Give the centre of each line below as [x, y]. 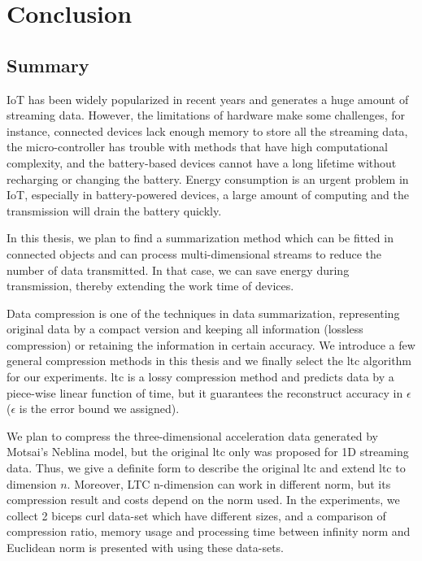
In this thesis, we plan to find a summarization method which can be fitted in [200, 238]
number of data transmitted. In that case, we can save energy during [178, 270]
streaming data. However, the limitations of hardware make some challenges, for [206, 115]
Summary [48, 65]
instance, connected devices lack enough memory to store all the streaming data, [207, 130]
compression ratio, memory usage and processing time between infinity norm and [209, 531]
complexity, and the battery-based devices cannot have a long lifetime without [202, 162]
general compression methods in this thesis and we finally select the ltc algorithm [209, 361]
